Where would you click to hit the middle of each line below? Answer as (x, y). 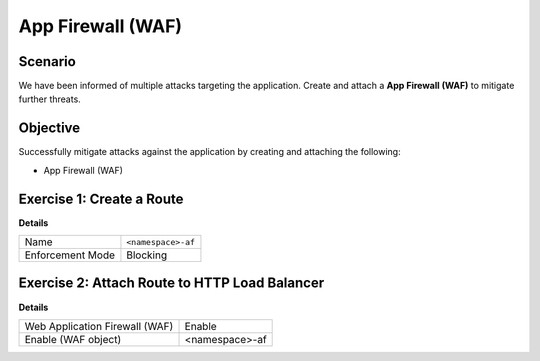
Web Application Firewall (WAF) (99, 326)
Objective (49, 128)
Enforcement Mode (69, 255)
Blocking (147, 255)
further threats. (50, 99)
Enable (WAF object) (73, 339)
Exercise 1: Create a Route (101, 198)
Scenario (47, 61)
